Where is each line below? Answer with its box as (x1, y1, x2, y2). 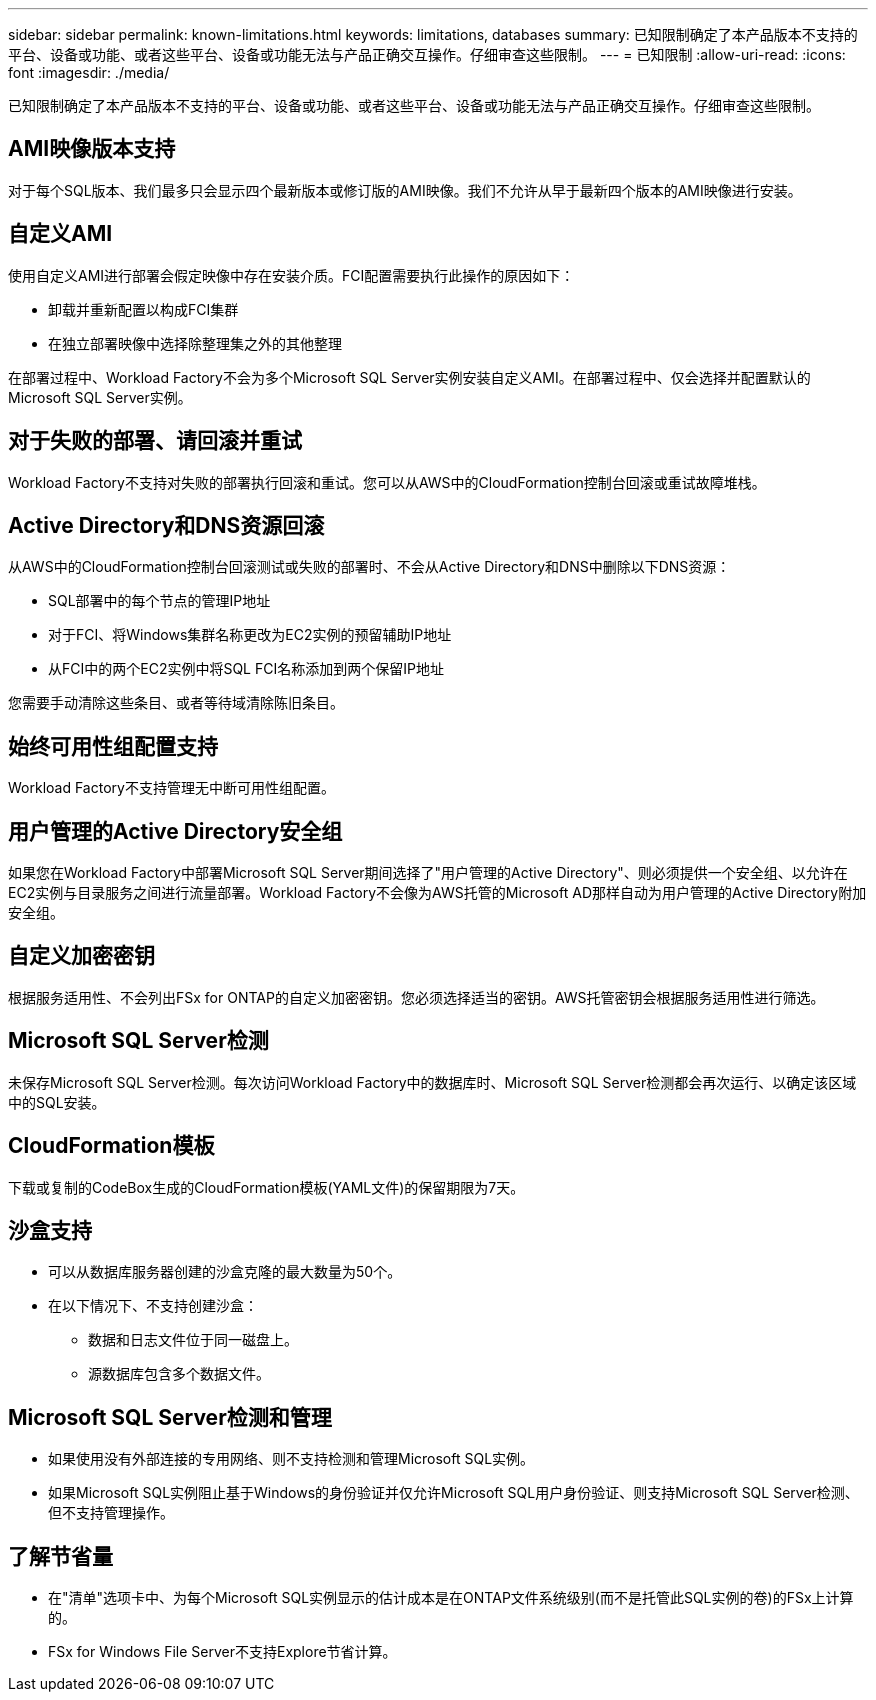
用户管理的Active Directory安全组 (8, 818, 343, 844)
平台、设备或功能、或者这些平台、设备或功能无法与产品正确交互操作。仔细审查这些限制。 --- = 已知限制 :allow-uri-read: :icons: (8, 46, 846, 63)
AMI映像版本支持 (8, 136, 176, 162)
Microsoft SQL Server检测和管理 (8, 1404, 332, 1430)
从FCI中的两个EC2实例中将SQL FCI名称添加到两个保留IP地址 (48, 660, 444, 678)
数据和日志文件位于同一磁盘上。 (88, 1331, 298, 1349)
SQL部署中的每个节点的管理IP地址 (48, 592, 271, 610)
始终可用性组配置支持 (8, 733, 218, 759)
